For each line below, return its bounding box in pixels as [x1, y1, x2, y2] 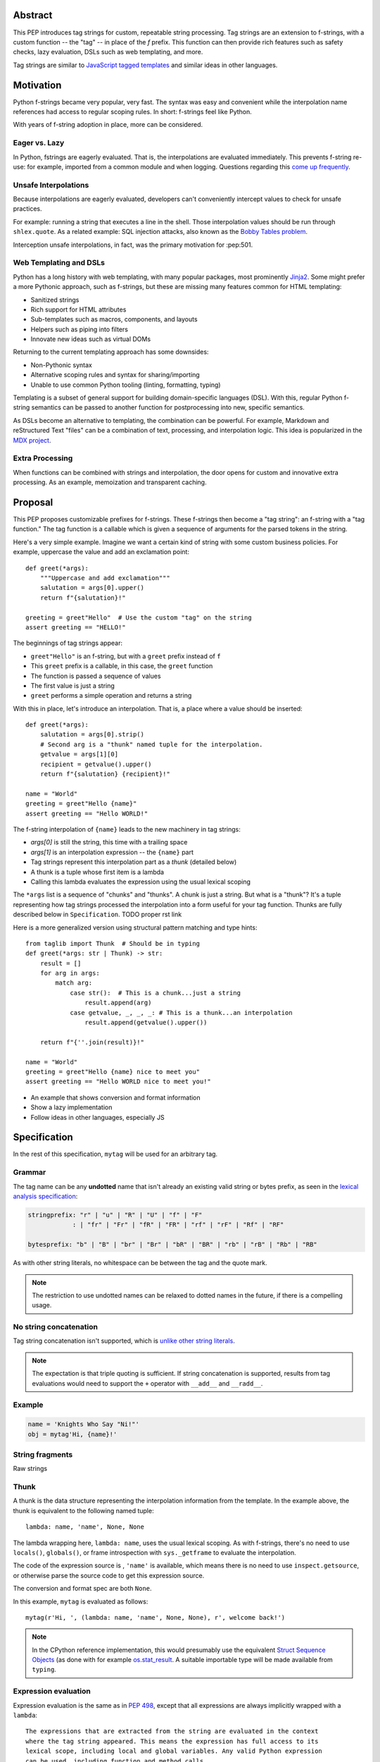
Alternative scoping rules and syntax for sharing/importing [30, 371, 200, 379]
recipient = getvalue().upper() [39, 760, 152, 768]
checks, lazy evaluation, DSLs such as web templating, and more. [13, 48, 203, 56]
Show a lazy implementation [30, 1103, 113, 1111]
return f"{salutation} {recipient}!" [39, 770, 170, 778]
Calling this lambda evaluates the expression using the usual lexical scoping [30, 877, 251, 886]
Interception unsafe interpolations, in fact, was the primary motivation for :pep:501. [13, 240, 253, 249]
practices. [13, 204, 42, 213]
